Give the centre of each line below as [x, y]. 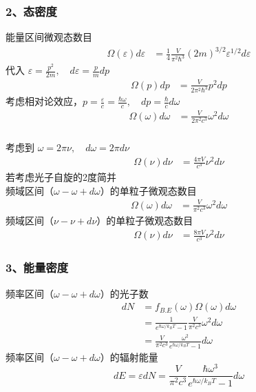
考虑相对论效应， [44, 101]
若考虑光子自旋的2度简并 [61, 177]
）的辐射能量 [129, 356]
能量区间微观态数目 [49, 37]
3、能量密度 [37, 267]
